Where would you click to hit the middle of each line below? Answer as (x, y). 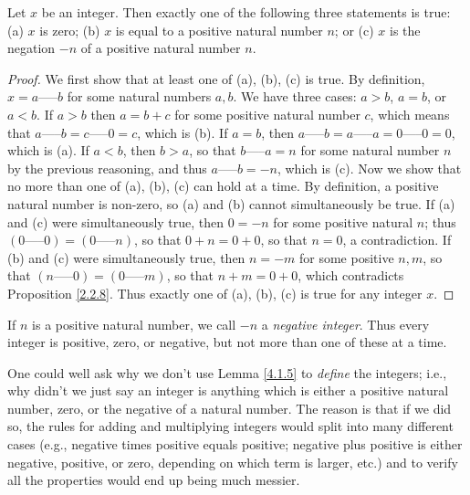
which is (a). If (48, 150)
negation (31, 48)
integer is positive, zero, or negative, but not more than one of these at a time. (227, 342)
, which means (410, 114)
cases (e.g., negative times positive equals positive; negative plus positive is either (235, 444)
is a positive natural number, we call (134, 324)
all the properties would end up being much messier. (154, 480)
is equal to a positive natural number (219, 30)
